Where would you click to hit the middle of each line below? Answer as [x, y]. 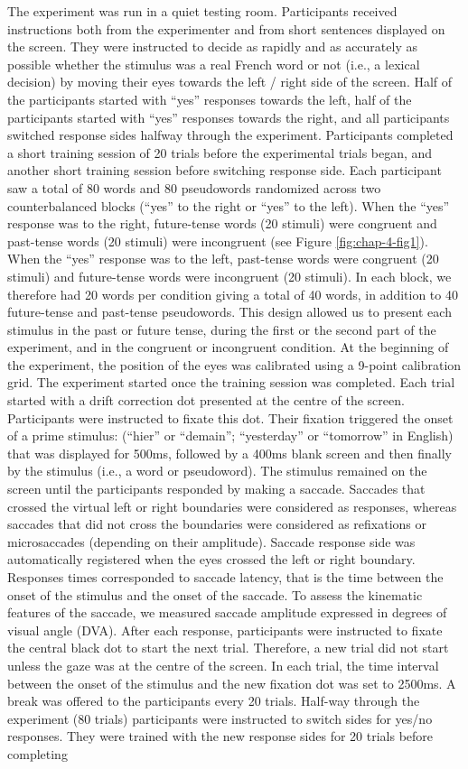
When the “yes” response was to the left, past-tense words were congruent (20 [223, 259]
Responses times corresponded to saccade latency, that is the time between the [225, 577]
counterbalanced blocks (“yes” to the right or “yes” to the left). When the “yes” [229, 205]
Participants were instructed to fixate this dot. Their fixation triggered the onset [230, 417]
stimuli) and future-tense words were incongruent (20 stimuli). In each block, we [229, 276]
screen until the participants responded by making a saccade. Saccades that [216, 489]
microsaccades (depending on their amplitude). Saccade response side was [211, 541]
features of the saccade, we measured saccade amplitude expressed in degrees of [227, 612]
